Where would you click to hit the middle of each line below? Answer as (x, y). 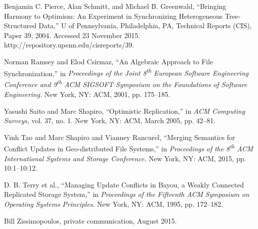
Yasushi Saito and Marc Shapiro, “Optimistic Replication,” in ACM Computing (125, 111)
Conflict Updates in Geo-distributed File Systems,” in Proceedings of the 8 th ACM (129, 148)
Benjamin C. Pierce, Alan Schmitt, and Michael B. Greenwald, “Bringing (115, 6)
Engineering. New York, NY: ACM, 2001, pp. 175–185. (87, 94)
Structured (20, 25)
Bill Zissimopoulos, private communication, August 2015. (90, 220)
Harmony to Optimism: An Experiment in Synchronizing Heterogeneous (113, 16)
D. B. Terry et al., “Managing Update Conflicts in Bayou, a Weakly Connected (124, 184)
